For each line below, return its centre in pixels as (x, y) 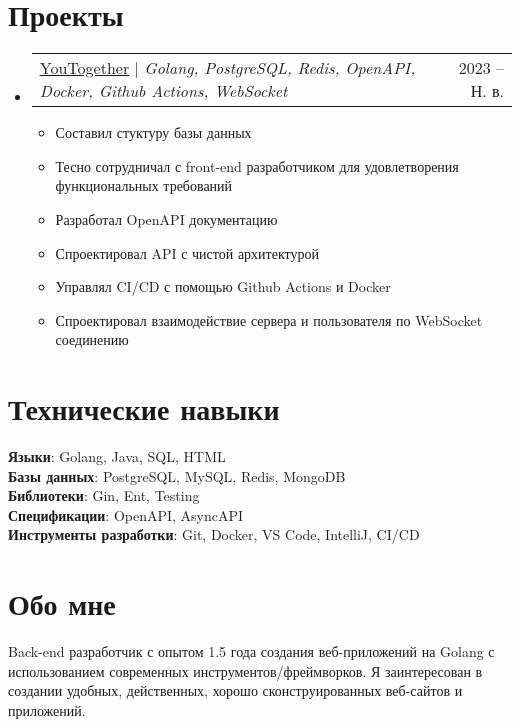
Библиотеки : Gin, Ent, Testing (104, 495)
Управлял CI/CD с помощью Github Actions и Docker (223, 286)
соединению (92, 339)
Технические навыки (144, 408)
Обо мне (62, 603)
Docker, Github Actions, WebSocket (163, 91)
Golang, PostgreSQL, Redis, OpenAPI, (280, 68)
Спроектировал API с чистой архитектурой (187, 252)
